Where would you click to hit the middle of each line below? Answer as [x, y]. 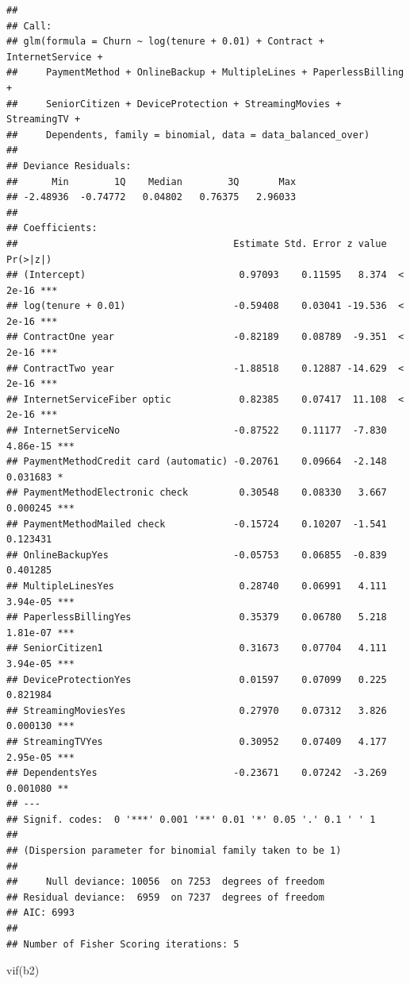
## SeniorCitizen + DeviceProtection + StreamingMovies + [174, 104]
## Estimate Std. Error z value [197, 243]
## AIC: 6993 [40, 913]
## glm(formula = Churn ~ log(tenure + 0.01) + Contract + [165, 42]
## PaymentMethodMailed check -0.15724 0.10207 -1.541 [197, 524]
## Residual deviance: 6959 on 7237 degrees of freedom [165, 897]
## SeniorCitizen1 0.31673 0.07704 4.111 [197, 648]
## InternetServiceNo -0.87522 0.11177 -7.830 [197, 431]
